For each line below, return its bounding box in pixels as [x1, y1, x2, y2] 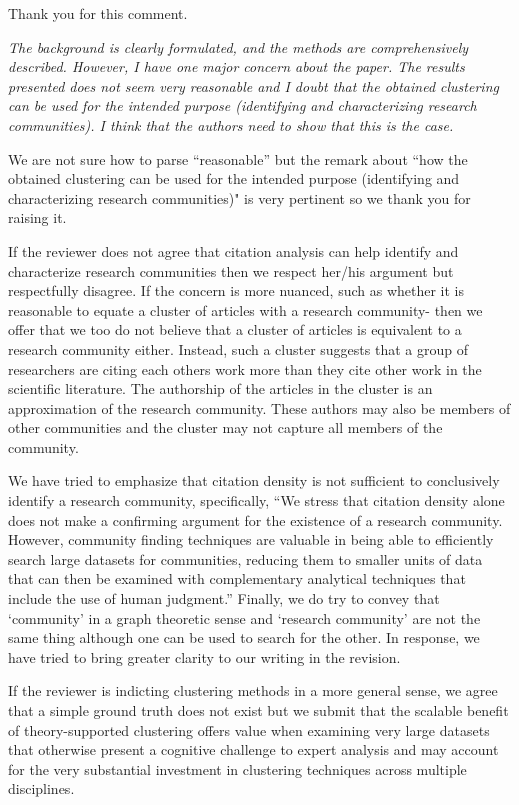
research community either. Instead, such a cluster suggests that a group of [8, 338, 468, 359]
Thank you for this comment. [8, 3, 188, 23]
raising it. [8, 207, 67, 228]
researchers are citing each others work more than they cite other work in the [8, 358, 482, 379]
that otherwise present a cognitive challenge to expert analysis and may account [8, 739, 499, 760]
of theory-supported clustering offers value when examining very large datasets [8, 719, 490, 740]
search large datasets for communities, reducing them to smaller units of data [8, 548, 483, 569]
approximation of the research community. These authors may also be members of [8, 397, 511, 418]
